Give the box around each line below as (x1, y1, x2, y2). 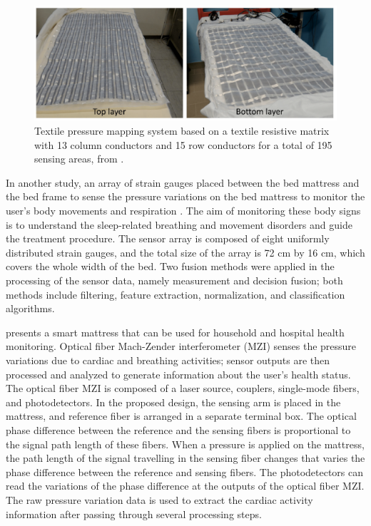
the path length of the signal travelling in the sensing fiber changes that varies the (6, 450, 365, 465)
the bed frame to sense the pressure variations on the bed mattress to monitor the (6, 189, 365, 204)
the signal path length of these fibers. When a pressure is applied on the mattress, (6, 436, 365, 451)
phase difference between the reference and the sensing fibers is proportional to (6, 422, 351, 437)
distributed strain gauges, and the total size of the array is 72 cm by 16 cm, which (6, 244, 365, 259)
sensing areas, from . (34, 151, 124, 166)
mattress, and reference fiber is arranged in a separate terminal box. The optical (6, 408, 357, 423)
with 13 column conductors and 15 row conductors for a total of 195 (34, 137, 332, 152)
